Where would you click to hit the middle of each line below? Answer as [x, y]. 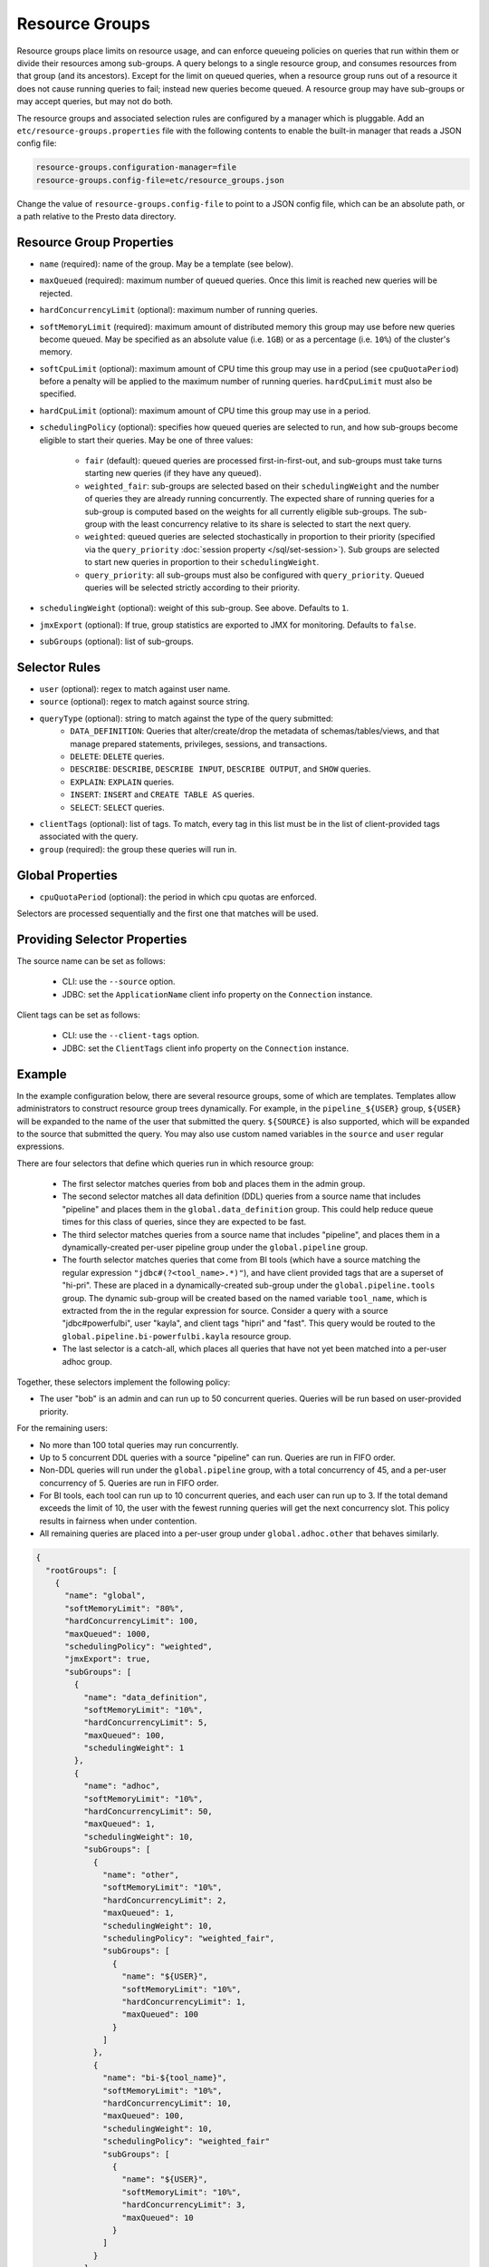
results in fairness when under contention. [118, 1521]
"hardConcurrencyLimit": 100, [132, 1621]
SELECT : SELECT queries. [117, 807]
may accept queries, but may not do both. [95, 102]
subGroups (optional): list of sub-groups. [116, 642]
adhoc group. [87, 1361]
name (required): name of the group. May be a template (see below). [167, 264]
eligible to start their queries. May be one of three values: [146, 440]
